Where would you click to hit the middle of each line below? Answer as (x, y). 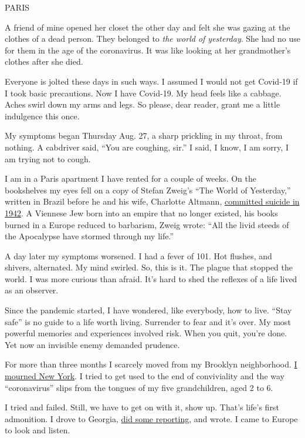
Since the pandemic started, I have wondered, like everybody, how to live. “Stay (148, 310)
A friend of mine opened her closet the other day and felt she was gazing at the (148, 27)
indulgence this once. (42, 116)
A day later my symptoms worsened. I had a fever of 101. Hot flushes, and (138, 255)
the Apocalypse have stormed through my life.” (89, 236)
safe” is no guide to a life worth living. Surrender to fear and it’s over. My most (148, 321)
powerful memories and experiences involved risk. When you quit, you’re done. (146, 333)
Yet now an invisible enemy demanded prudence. (92, 344)
